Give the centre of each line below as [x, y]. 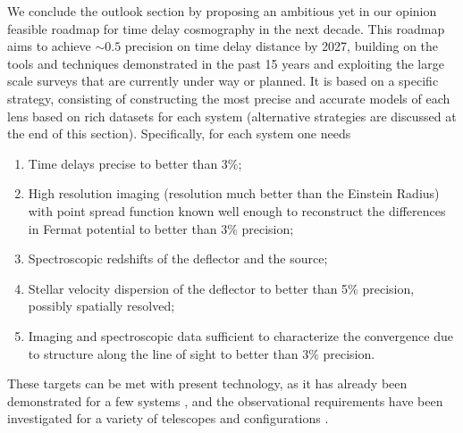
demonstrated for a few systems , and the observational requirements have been [225, 400]
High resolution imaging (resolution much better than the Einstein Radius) [234, 193]
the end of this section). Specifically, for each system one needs [179, 133]
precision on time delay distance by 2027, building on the [282, 46]
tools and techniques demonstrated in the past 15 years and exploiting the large [226, 63]
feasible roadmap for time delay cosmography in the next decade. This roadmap [226, 28]
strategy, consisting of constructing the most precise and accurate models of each [229, 98]
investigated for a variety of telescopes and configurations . [168, 418]
